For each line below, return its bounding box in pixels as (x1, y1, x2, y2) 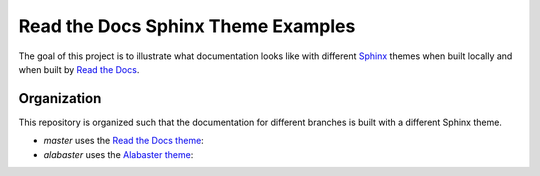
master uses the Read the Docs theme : (43, 135, 204, 147)
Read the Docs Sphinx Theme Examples (18, 15, 356, 37)
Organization (18, 90, 102, 107)
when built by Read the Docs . (18, 63, 140, 75)
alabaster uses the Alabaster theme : (43, 148, 194, 160)
